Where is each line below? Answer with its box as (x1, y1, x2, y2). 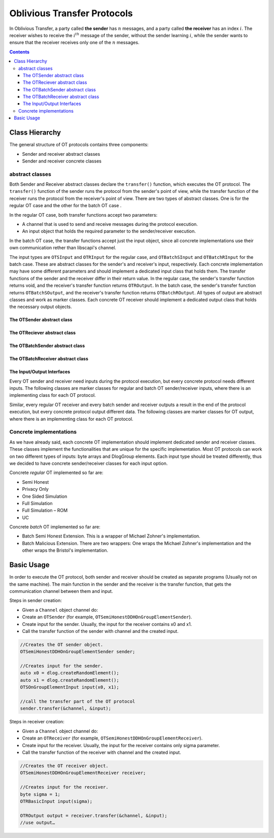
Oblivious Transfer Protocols (9, 8, 133, 19)
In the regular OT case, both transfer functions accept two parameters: (9, 212, 158, 218)
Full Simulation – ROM (22, 508, 68, 514)
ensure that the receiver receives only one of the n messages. (9, 40, 140, 46)
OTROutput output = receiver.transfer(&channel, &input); (20, 813, 167, 818)
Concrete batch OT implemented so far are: (9, 524, 101, 530)
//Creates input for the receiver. (20, 784, 109, 790)
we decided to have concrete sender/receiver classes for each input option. (9, 460, 168, 466)
